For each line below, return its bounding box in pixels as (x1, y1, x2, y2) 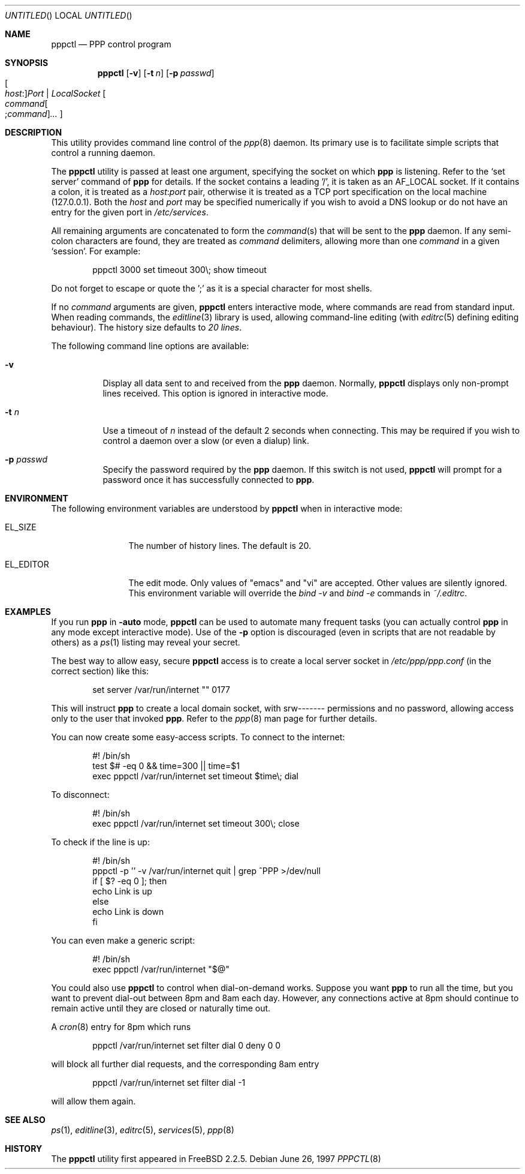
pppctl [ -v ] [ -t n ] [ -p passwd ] (97, 68, 215, 78)
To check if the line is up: (51, 837, 150, 847)
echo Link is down (92, 906, 164, 917)
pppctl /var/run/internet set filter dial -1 (92, 1077, 246, 1088)
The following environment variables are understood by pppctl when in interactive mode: (51, 503, 403, 514)
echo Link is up (92, 886, 152, 896)
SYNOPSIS (5, 58, 49, 68)
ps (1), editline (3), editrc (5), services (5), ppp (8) (51, 1125, 234, 1135)
